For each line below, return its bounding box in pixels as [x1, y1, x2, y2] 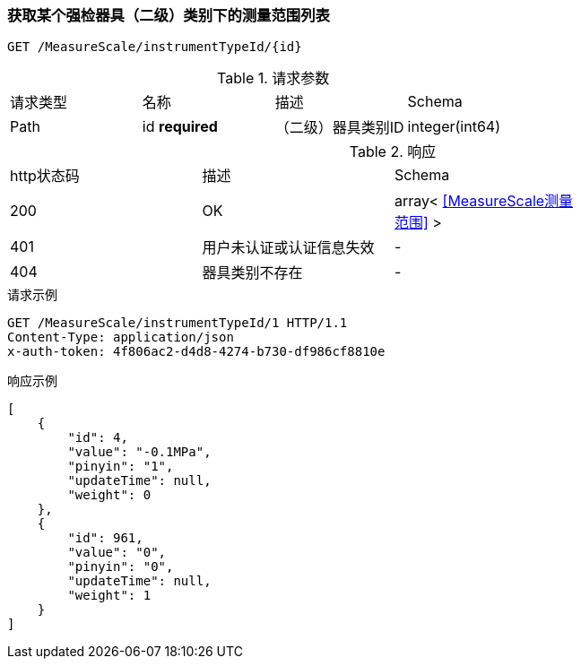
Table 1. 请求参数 [217, 69, 330, 88]
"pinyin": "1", [67, 459, 174, 474]
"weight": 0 [67, 488, 152, 503]
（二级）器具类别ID [274, 118, 404, 137]
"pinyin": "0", [67, 559, 174, 575]
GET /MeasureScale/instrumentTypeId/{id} [7, 39, 302, 55]
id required [142, 117, 218, 136]
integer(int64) [407, 117, 500, 136]
